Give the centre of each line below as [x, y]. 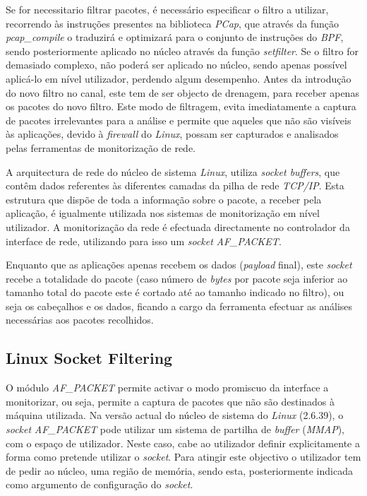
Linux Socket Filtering [89, 358]
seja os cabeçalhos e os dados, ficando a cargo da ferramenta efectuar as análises [179, 306]
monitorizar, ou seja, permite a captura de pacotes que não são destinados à [170, 401]
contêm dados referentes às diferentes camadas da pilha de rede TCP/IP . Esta [175, 185]
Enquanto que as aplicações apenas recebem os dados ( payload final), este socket [179, 265]
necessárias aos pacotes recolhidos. [80, 320]
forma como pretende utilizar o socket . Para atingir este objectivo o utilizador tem [183, 457]
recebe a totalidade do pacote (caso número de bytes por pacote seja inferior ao [177, 278]
